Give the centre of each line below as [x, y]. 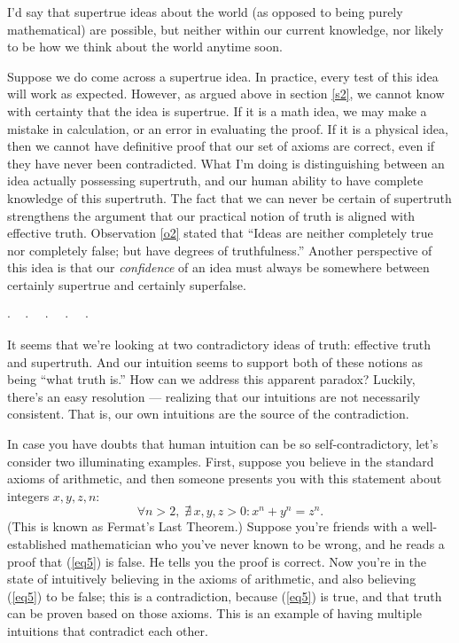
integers [28, 495]
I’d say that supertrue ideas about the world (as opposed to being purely [205, 12]
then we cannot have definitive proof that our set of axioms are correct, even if [221, 146]
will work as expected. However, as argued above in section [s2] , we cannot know [226, 94]
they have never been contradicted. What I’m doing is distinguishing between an [226, 163]
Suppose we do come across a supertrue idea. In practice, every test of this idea [223, 76]
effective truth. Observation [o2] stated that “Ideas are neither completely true [220, 233]
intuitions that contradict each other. [108, 631]
